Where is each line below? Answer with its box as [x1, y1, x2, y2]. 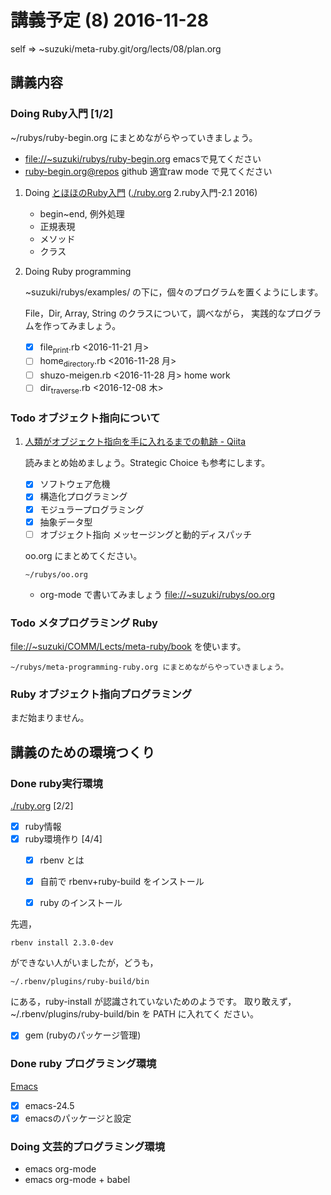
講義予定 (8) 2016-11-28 [10, 9, 209, 32]
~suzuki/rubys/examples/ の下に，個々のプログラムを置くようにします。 [24, 286, 324, 298]
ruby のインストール [39, 897, 123, 909]
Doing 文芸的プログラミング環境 [10, 1139, 165, 1153]
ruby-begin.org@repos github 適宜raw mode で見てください [24, 165, 273, 177]
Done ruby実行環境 [10, 776, 103, 790]
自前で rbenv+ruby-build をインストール [39, 876, 205, 888]
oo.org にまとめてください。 [24, 549, 143, 561]
